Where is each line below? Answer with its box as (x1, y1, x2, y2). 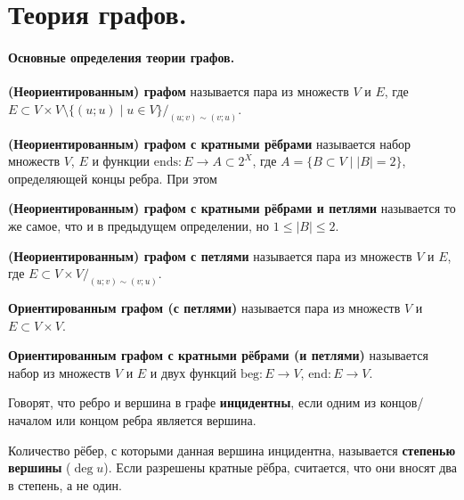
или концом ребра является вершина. (55, 411, 256, 430)
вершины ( (8, 458, 71, 477)
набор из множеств (8, 363, 111, 381)
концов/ (379, 393, 424, 412)
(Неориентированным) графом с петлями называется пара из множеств (8, 246, 412, 265)
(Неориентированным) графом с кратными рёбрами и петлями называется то (8, 199, 456, 217)
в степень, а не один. (8, 475, 122, 494)
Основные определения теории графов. (8, 47, 235, 66)
